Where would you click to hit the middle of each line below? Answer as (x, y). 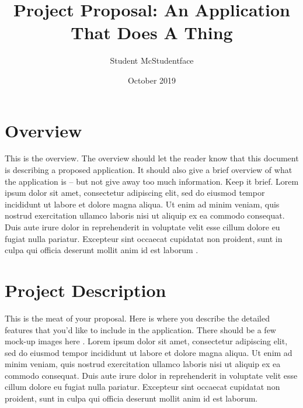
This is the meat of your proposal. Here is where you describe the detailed (137, 318)
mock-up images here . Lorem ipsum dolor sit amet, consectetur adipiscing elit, (146, 341)
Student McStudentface (152, 60)
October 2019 (152, 80)
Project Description (86, 290)
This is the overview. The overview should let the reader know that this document (152, 158)
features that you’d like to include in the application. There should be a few (140, 329)
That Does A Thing (152, 32)
